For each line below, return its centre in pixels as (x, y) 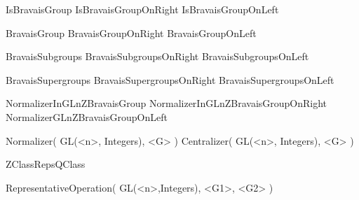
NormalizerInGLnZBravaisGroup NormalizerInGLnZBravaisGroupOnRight (167, 103)
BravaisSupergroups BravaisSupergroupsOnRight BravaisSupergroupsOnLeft (170, 79)
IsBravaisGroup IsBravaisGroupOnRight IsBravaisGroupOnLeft (142, 9)
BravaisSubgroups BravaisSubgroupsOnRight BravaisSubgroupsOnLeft (157, 56)
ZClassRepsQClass (46, 164)
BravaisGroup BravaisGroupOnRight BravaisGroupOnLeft (131, 33)
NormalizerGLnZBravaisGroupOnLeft (87, 116)
